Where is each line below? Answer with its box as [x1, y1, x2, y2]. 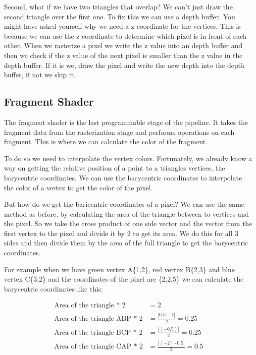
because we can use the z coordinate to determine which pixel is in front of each [4, 30, 247, 41]
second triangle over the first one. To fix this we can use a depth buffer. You [4, 11, 235, 21]
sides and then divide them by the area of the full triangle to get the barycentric [4, 237, 249, 248]
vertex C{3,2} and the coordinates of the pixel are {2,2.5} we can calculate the [4, 274, 244, 284]
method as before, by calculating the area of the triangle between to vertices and [4, 208, 249, 219]
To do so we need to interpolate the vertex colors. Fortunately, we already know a [4, 153, 253, 163]
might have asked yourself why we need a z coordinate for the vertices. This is [4, 21, 241, 31]
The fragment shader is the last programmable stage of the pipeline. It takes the [4, 117, 248, 127]
